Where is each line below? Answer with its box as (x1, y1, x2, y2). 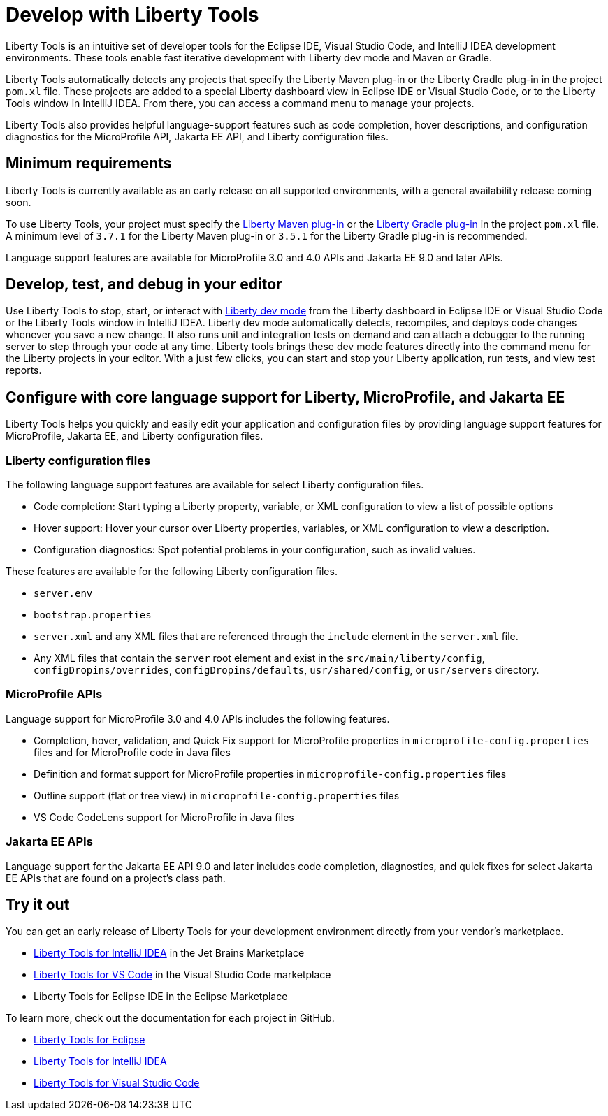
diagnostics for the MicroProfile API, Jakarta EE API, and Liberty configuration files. (6, 130, 389, 143)
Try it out (6, 895, 70, 913)
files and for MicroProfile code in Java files (34, 746, 231, 758)
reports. (6, 364, 42, 377)
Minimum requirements (6, 154, 172, 173)
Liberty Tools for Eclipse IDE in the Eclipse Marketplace (34, 990, 288, 1003)
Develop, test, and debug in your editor (6, 275, 282, 294)
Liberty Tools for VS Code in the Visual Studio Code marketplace (34, 969, 331, 981)
